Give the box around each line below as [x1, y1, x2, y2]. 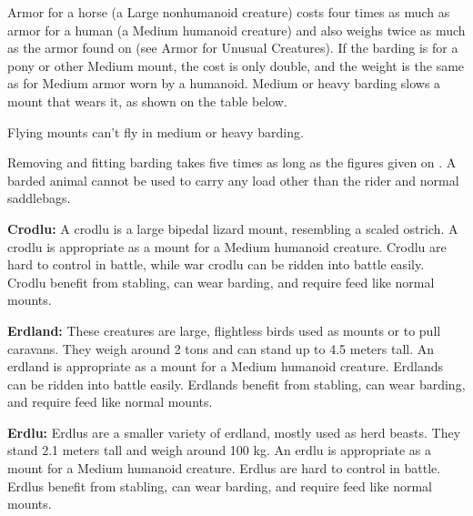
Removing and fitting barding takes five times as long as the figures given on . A [7, 153, 457, 172]
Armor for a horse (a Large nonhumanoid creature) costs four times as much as [7, 3, 450, 21]
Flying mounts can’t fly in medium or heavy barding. [7, 122, 304, 141]
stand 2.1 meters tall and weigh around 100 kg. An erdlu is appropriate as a [7, 440, 432, 460]
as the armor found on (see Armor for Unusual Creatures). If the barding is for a [7, 38, 458, 57]
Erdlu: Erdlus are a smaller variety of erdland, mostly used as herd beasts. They [7, 422, 461, 441]
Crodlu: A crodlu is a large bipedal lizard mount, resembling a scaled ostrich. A [7, 218, 458, 238]
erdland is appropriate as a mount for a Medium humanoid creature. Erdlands [7, 357, 444, 376]
